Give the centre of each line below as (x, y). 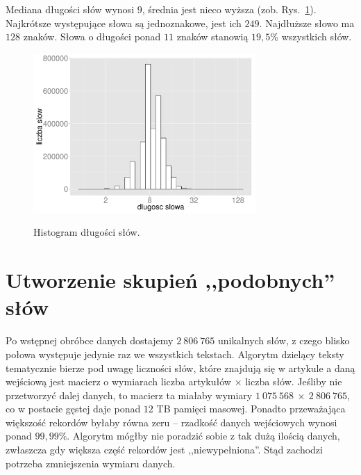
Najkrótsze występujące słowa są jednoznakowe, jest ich (124, 23)
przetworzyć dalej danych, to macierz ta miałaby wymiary (129, 395)
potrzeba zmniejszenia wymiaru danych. (91, 463)
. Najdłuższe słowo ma (307, 23)
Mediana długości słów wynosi (70, 9)
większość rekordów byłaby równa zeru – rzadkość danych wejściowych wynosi (171, 422)
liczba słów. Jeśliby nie (294, 381)
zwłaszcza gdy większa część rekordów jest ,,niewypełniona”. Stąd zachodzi (164, 450)
